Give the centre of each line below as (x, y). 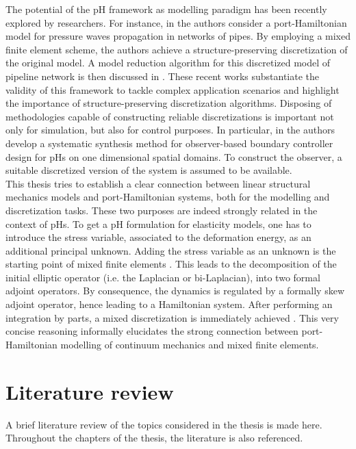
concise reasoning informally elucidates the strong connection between (152, 331)
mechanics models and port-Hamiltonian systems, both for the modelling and (168, 197)
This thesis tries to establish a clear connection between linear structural (158, 183)
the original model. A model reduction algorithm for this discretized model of (168, 63)
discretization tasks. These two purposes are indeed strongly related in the (162, 210)
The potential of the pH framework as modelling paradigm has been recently (166, 9)
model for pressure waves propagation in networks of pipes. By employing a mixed (178, 36)
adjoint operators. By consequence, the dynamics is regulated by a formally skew (175, 291)
